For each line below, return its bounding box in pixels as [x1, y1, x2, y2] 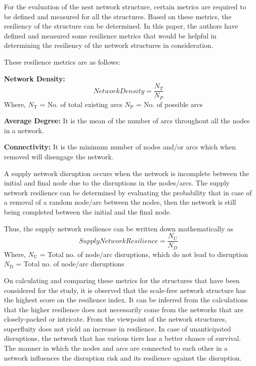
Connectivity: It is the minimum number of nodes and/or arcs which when [4, 142, 236, 152]
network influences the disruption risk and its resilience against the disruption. [4, 352, 242, 363]
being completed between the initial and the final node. [4, 207, 171, 217]
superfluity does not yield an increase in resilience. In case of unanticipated [4, 323, 231, 333]
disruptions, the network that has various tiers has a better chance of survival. [4, 333, 241, 343]
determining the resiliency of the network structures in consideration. [4, 40, 213, 50]
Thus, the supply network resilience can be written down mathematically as [4, 223, 233, 233]
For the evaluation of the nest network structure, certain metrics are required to [4, 1, 246, 11]
